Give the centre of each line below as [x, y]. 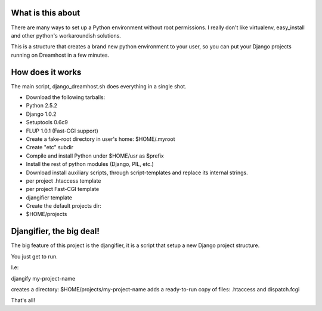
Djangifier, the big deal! [55, 231]
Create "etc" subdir [50, 147]
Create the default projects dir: [64, 206]
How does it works [46, 72]
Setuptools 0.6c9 [47, 122]
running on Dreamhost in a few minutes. [60, 55]
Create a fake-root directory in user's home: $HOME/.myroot [100, 139]
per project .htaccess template [64, 181]
